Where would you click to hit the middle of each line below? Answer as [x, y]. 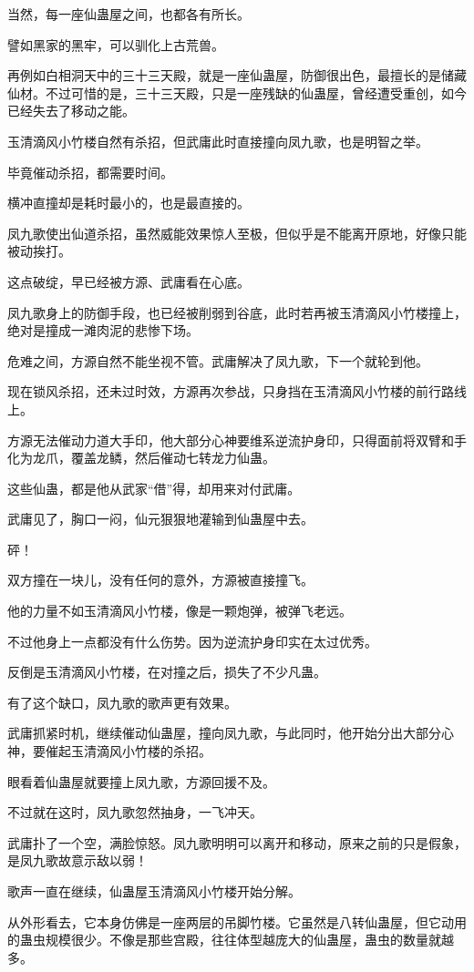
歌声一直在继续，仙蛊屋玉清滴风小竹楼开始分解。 [154, 891]
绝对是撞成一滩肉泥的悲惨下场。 [103, 330]
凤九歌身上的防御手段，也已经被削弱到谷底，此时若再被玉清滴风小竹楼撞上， [237, 312]
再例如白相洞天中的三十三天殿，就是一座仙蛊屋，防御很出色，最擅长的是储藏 [237, 75]
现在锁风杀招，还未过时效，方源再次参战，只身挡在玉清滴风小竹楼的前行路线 [237, 391]
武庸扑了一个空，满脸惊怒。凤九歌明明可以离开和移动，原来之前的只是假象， [237, 842]
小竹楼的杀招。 [166, 751]
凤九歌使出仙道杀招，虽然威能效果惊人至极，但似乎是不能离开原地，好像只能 [237, 233]
